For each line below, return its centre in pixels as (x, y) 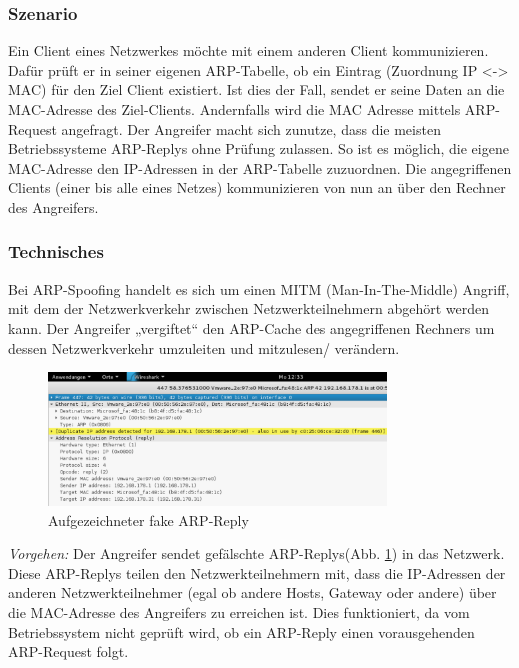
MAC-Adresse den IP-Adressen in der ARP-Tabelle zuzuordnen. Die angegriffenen (260, 167)
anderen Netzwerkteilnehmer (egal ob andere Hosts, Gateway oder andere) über (252, 592)
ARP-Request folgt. (68, 651)
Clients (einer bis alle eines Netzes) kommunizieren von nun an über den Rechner (257, 187)
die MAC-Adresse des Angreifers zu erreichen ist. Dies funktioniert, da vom (239, 611)
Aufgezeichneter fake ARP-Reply (148, 519)
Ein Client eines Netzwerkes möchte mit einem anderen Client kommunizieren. (248, 50)
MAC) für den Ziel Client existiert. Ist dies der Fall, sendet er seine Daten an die (256, 89)
